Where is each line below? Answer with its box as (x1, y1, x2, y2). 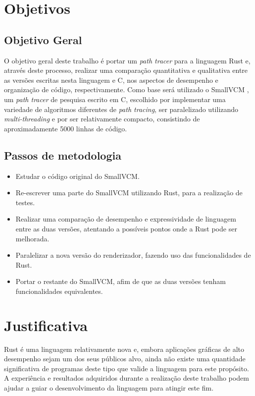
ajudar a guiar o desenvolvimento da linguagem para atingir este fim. (4, 382, 214, 393)
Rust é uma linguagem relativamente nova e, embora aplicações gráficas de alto (4, 343, 245, 354)
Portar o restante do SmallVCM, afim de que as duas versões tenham (15, 276, 226, 286)
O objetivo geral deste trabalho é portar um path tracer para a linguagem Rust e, (4, 55, 251, 65)
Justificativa (4, 315, 88, 335)
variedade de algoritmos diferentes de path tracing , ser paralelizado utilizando (4, 104, 239, 114)
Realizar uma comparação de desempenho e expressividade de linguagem (15, 214, 236, 224)
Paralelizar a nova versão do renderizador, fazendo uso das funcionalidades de (15, 250, 251, 260)
